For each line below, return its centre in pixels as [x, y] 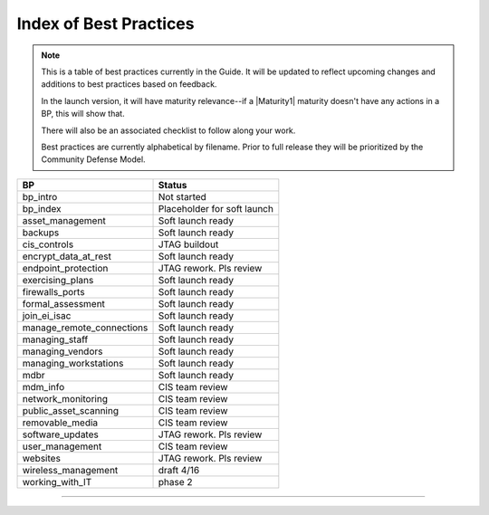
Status [173, 185]
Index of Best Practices [105, 24]
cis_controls [48, 244]
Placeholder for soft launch [216, 208]
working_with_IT [57, 482]
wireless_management [70, 470]
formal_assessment [64, 303]
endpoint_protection [65, 268]
